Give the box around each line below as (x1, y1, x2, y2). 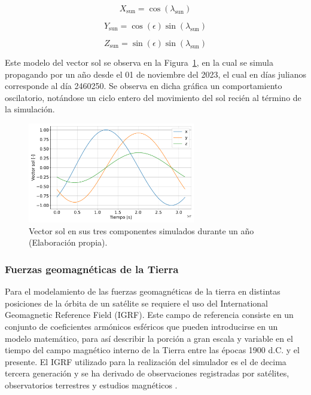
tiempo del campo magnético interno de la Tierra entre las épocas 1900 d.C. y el (5, 344, 300, 356)
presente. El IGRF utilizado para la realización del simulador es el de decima (5, 355, 286, 368)
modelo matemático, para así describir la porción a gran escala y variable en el (5, 332, 293, 344)
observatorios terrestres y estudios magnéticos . (5, 378, 178, 391)
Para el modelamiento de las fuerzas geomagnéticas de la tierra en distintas (5, 285, 280, 298)
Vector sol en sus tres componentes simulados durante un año (29, 224, 254, 237)
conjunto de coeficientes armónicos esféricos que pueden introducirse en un (5, 320, 278, 332)
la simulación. (5, 103, 55, 115)
